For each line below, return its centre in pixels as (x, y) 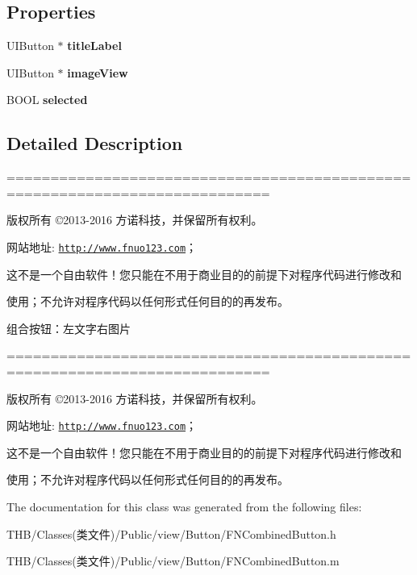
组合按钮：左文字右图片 (69, 328)
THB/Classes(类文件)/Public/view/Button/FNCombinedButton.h (171, 533)
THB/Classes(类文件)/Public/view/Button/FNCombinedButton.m (173, 561)
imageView (98, 72)
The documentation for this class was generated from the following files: (184, 507)
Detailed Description (95, 143)
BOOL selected (47, 100)
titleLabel (94, 46)
